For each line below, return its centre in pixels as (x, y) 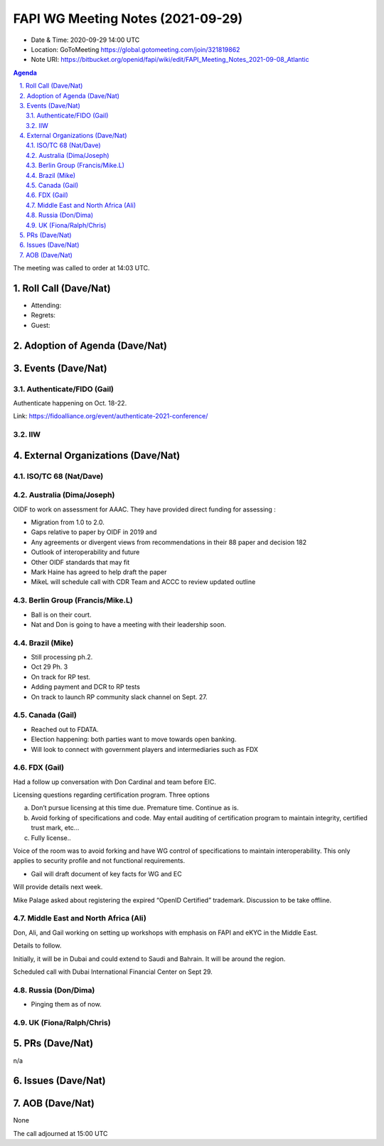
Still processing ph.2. (62, 657)
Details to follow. (37, 945)
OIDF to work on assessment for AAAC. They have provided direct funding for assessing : (145, 509)
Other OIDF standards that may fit (80, 562)
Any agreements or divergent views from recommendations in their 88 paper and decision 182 (169, 542)
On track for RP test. (61, 677)
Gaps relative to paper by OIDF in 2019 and (94, 532)
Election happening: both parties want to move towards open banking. (134, 739)
